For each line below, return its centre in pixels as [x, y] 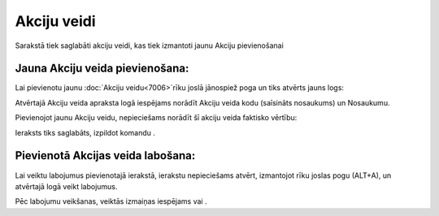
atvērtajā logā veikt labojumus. [66, 186]
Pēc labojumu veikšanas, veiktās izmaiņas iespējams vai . [111, 201]
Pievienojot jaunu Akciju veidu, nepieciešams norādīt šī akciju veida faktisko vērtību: [156, 118]
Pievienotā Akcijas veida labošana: [105, 156]
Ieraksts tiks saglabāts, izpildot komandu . [85, 132]
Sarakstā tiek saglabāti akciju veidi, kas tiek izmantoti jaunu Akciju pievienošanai [149, 45]
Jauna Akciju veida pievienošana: [102, 69]
